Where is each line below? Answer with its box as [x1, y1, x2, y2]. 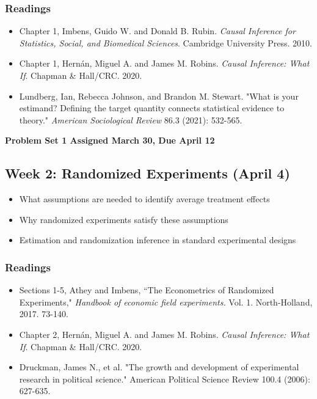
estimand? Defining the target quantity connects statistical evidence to [19, 101, 285, 114]
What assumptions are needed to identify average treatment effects [19, 192, 270, 205]
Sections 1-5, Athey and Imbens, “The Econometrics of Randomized [19, 284, 274, 296]
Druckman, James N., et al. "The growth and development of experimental [19, 361, 299, 373]
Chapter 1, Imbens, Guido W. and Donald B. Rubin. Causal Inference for [19, 24, 296, 37]
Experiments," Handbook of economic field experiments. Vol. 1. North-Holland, [19, 295, 313, 308]
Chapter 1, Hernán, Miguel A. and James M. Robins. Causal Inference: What [19, 57, 310, 70]
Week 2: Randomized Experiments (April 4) [5, 164, 290, 183]
